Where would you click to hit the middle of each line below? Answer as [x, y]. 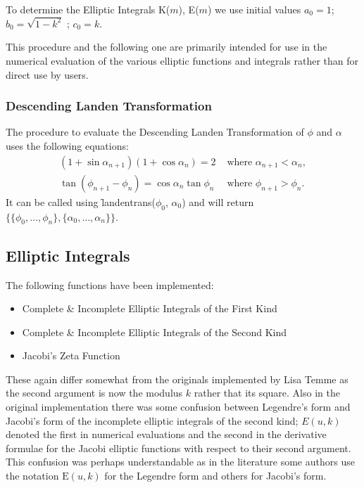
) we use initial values [254, 9]
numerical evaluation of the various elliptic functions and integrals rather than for [182, 61]
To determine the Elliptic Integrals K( [88, 9]
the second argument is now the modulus [94, 393]
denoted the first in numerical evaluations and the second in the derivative [166, 434]
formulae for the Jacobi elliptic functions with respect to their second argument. [178, 448]
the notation [32, 476]
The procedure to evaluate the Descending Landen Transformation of [155, 132]
